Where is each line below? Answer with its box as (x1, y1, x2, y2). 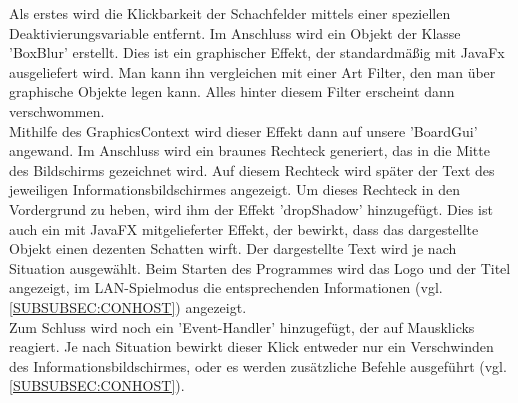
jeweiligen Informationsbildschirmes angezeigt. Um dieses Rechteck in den (9, 179, 460, 200)
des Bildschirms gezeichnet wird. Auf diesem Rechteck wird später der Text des (9, 159, 495, 180)
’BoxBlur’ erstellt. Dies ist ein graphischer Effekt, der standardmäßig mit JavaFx (9, 42, 505, 63)
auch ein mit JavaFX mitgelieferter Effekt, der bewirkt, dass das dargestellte (9, 218, 479, 239)
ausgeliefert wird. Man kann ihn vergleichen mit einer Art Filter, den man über (9, 61, 496, 82)
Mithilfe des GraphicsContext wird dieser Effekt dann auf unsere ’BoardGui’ (9, 120, 478, 141)
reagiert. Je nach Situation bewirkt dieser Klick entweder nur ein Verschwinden (9, 336, 494, 357)
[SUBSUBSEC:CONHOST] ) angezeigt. (9, 296, 247, 317)
